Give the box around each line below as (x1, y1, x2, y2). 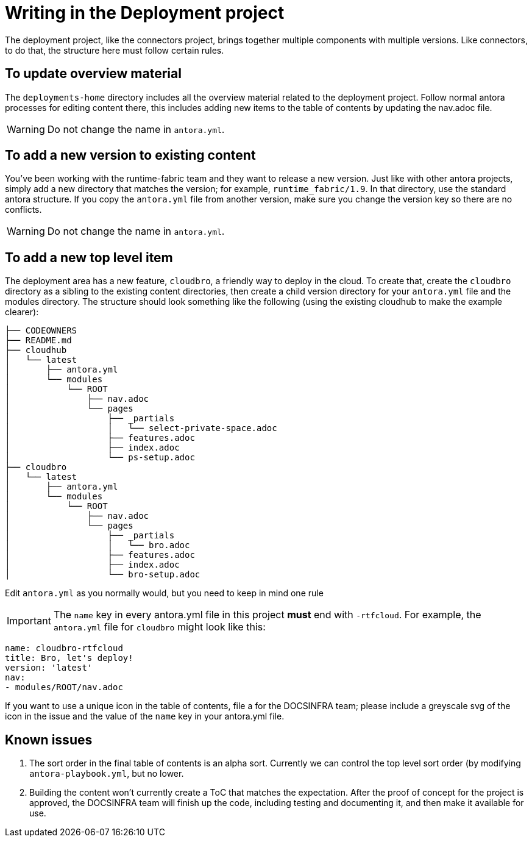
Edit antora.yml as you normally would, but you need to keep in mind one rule (5, 588, 324, 599)
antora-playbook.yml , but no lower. (29, 768, 184, 779)
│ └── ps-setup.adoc (5, 452, 195, 463)
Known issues (5, 732, 93, 747)
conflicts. (5, 204, 42, 215)
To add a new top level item (5, 249, 173, 265)
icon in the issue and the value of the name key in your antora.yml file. (5, 711, 285, 722)
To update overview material (5, 66, 182, 82)
